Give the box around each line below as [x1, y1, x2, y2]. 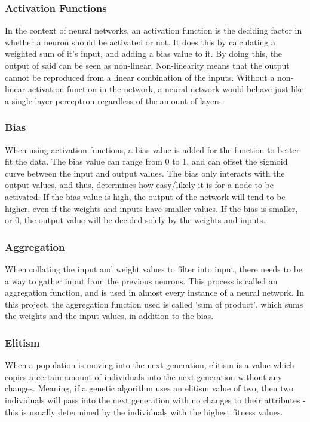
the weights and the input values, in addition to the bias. [5, 309, 214, 322]
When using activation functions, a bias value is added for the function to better [5, 143, 300, 156]
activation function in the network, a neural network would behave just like [27, 83, 304, 95]
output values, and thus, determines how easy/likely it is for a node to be [5, 178, 274, 191]
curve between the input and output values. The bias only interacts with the [5, 166, 285, 179]
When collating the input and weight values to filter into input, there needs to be [5, 262, 303, 275]
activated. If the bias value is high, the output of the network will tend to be [5, 190, 286, 202]
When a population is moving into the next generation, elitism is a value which [5, 359, 294, 371]
